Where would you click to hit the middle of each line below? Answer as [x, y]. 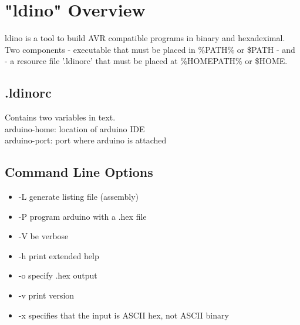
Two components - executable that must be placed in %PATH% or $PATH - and [150, 49]
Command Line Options [79, 172]
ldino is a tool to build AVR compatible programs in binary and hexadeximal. [145, 38]
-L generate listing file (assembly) [79, 197]
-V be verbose [43, 236]
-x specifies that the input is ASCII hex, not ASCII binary [124, 315]
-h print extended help [59, 255]
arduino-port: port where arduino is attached [86, 140]
